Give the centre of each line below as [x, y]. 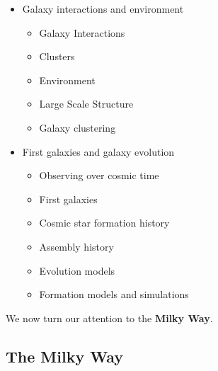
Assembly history [76, 246]
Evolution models [77, 270]
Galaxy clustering [78, 127]
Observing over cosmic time [99, 175]
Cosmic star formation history [104, 223]
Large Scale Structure [86, 104]
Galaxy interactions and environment [103, 8]
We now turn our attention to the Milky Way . [109, 318]
